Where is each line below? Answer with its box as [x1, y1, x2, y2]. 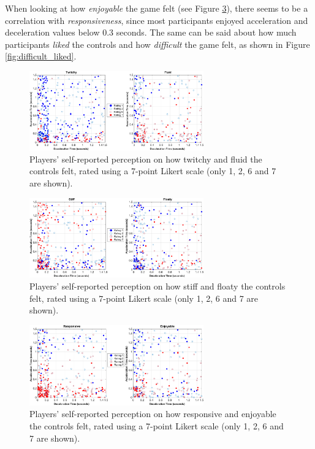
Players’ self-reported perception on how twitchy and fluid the [29, 152, 262, 165]
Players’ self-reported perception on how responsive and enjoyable [29, 407, 276, 420]
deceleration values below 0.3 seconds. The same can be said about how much [5, 26, 297, 39]
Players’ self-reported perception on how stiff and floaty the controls [29, 280, 286, 293]
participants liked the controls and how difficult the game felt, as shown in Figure [5, 37, 310, 50]
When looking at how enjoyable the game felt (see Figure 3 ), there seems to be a [5, 2, 308, 14]
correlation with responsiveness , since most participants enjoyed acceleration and [5, 13, 308, 26]
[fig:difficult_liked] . [5, 50, 77, 63]
